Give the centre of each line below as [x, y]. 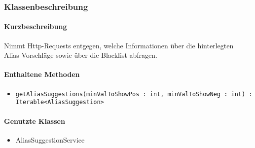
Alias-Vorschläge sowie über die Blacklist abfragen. [81, 55]
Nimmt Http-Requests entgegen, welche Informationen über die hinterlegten [119, 45]
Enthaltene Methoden [42, 74]
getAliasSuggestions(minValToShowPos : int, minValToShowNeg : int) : [134, 94]
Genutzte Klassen [35, 121]
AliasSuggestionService [50, 139]
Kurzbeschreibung [36, 26]
